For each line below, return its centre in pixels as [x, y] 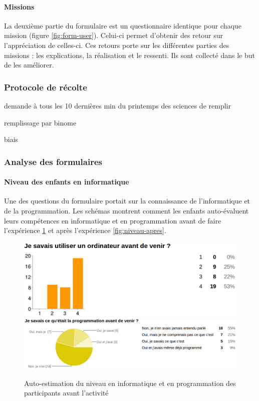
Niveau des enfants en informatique [67, 182]
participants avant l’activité [66, 393]
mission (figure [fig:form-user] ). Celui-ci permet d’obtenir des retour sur [114, 35]
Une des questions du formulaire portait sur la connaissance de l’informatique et [127, 201]
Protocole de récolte [46, 87]
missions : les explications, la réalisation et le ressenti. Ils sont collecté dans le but [129, 55]
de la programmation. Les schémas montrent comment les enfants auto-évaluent [126, 210]
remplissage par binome [40, 122]
